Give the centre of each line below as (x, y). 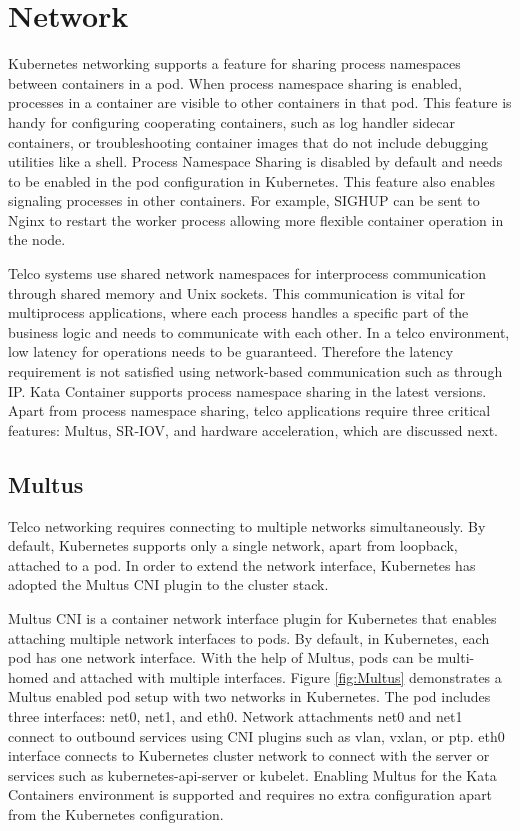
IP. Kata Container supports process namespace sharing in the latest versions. (247, 390)
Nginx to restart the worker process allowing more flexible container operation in (256, 219)
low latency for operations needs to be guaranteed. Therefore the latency (231, 351)
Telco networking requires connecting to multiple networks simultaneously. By (247, 525)
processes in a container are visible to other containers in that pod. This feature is (260, 102)
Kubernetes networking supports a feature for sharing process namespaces (234, 63)
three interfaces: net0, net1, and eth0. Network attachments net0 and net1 (235, 715)
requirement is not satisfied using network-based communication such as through (255, 371)
